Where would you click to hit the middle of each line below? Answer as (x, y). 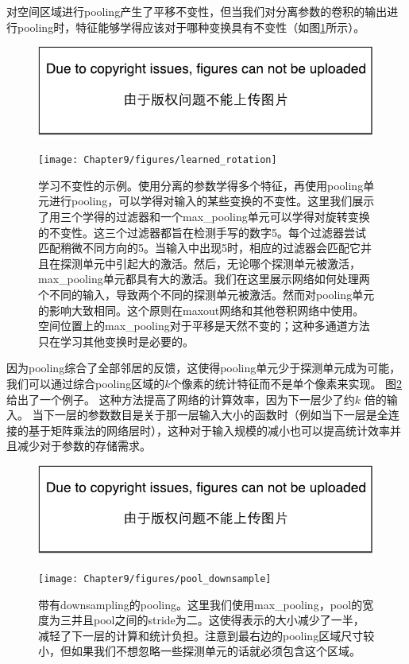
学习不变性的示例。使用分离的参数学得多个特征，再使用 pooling (201, 185)
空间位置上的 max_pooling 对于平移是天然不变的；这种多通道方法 (204, 326)
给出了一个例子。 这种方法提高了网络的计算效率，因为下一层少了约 (181, 399)
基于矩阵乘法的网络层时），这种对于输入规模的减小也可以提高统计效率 (209, 430)
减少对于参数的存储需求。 (84, 446)
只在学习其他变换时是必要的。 (116, 341)
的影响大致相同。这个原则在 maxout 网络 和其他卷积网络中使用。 (201, 310)
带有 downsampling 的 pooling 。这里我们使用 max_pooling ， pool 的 (201, 604)
